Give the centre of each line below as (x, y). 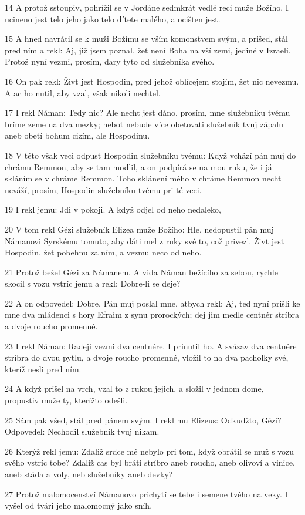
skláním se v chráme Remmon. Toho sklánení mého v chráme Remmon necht (143, 178)
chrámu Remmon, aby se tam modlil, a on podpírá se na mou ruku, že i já (138, 166)
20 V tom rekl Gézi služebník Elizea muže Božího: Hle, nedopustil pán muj (139, 229)
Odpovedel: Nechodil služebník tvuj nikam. (82, 431)
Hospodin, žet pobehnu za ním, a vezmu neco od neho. (103, 252)
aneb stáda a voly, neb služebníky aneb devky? (89, 474)
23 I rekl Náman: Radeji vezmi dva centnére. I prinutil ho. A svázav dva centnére (151, 346)
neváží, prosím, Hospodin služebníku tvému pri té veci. (103, 189)
